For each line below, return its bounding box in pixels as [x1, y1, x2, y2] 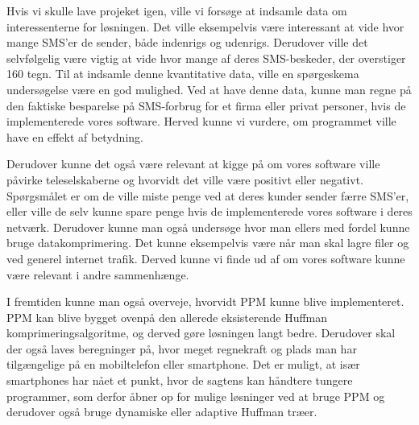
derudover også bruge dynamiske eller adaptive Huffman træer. [6, 403, 317, 420]
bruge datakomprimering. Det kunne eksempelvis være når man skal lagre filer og [6, 234, 409, 251]
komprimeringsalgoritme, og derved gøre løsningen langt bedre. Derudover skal [6, 324, 396, 341]
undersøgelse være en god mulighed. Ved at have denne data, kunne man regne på [6, 80, 412, 97]
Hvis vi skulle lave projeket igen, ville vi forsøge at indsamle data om [6, 2, 347, 19]
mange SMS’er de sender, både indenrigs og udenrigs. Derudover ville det [6, 34, 368, 51]
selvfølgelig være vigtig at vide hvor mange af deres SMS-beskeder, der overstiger [6, 49, 406, 66]
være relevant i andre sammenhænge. [6, 266, 189, 283]
